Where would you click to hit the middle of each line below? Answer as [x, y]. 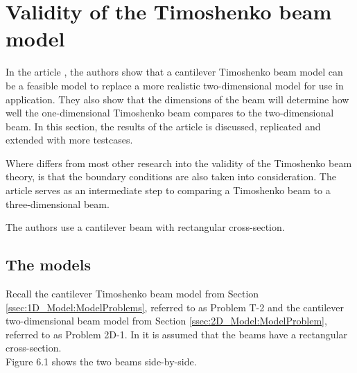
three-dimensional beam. [58, 203]
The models [48, 264]
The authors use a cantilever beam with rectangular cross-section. [145, 227]
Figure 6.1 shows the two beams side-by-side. [101, 362]
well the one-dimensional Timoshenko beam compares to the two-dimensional [170, 113]
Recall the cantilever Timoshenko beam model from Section [132, 294]
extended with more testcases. [69, 140]
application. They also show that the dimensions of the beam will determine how [177, 99]
